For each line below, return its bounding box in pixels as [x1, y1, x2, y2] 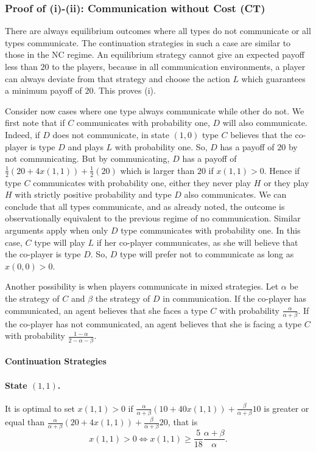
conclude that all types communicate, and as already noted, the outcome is [5, 200, 285, 212]
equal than [5, 415, 44, 428]
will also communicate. [222, 116, 307, 129]
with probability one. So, [114, 140, 208, 153]
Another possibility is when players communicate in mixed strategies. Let [5, 280, 279, 293]
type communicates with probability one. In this [121, 223, 301, 236]
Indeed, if [5, 128, 40, 141]
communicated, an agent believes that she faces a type [5, 304, 208, 316]
